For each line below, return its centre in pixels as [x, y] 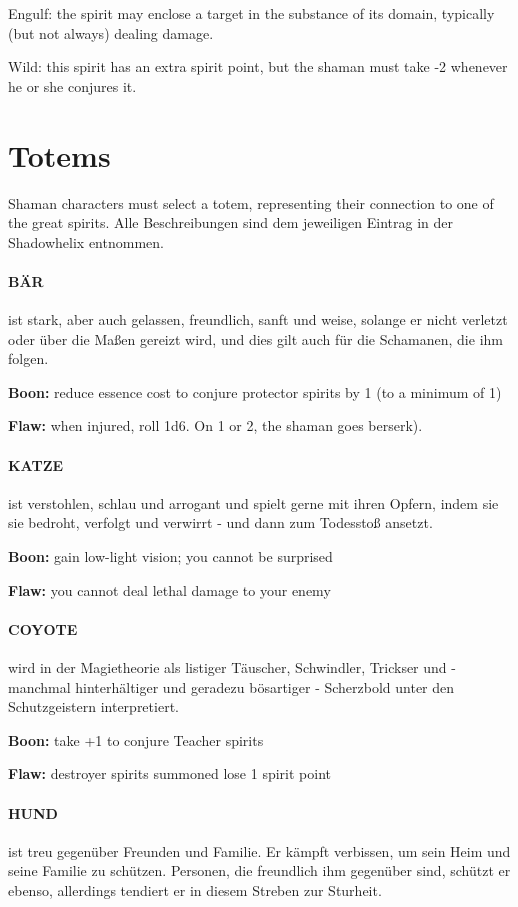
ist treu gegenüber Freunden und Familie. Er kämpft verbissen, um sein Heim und [259, 850]
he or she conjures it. [72, 85]
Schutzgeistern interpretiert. [93, 706]
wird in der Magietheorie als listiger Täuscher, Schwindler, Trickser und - [232, 667]
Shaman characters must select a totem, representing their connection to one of [251, 202]
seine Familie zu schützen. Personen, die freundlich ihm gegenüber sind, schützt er [259, 870]
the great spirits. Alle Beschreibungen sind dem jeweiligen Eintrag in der [231, 222]
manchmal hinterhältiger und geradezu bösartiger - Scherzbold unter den [231, 686]
